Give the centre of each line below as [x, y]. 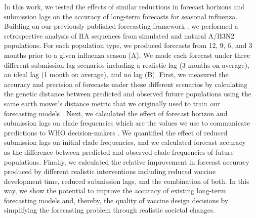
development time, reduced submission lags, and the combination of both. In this [127, 181]
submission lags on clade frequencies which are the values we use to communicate [127, 123]
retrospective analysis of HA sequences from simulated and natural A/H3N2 [119, 35]
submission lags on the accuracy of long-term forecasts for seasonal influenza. [121, 16]
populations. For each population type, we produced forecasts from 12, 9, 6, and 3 [128, 45]
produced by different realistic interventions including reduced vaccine [110, 171]
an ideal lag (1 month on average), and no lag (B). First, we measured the [116, 74]
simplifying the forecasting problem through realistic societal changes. [110, 210]
